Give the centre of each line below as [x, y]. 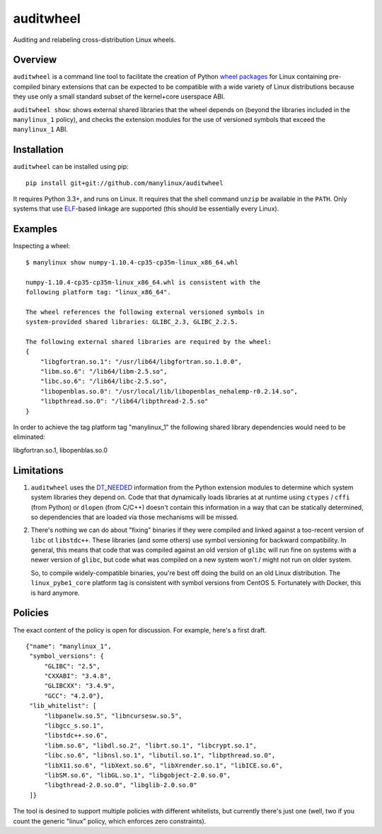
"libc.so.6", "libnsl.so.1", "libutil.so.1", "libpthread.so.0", [160, 756]
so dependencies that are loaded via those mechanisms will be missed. [135, 517]
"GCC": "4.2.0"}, [74, 696]
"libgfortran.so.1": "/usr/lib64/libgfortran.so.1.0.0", [141, 361]
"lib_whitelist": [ [63, 706]
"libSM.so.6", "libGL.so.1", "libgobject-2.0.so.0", [138, 775]
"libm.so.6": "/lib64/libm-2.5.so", [104, 372]
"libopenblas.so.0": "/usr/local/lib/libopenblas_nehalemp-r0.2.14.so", [169, 391]
